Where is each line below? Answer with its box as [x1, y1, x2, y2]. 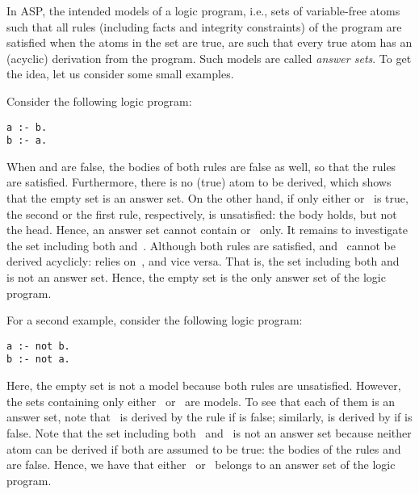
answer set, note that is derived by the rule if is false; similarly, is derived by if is [6, 408, 413, 425]
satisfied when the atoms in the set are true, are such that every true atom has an [6, 34, 413, 51]
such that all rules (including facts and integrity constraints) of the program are [6, 18, 402, 35]
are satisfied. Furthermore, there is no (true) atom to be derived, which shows [6, 174, 392, 190]
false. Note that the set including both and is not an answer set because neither [6, 424, 412, 441]
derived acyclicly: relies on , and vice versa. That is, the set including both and [6, 253, 400, 270]
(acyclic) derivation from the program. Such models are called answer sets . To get [6, 49, 412, 66]
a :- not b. [6, 340, 70, 352]
